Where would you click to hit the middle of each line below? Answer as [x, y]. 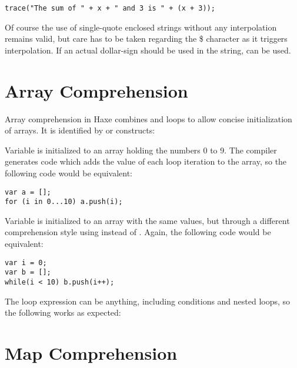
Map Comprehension [91, 352]
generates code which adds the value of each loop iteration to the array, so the [146, 161]
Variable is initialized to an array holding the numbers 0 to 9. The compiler [141, 150]
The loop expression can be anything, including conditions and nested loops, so [148, 301]
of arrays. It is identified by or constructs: [80, 130]
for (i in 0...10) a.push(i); [64, 202]
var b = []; [28, 272]
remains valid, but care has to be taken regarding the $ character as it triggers [146, 39]
